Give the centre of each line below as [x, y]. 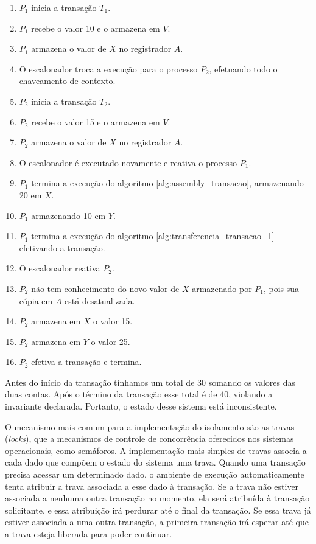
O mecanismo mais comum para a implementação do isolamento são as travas [150, 426]
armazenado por [222, 288]
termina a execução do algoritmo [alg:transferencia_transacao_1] [153, 236]
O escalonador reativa [60, 268]
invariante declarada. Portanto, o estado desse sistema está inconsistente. [141, 406]
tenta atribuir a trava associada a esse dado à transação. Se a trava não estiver [152, 486]
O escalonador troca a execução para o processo [108, 68]
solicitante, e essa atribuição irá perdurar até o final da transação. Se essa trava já [158, 510]
